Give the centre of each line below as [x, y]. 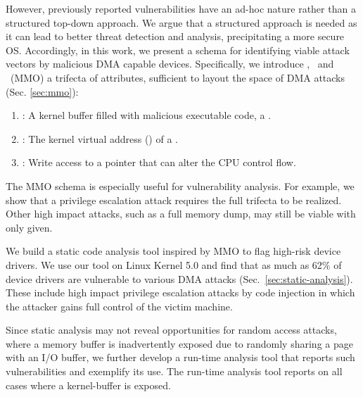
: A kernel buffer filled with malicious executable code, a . [147, 115]
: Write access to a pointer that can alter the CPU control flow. [159, 162]
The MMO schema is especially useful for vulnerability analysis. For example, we [180, 185]
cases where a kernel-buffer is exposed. [88, 385]
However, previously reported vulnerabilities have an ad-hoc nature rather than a [181, 8]
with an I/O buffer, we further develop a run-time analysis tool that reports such [180, 357]
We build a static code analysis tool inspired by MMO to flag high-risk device [173, 251]
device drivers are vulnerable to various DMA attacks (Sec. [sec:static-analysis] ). [179, 278]
